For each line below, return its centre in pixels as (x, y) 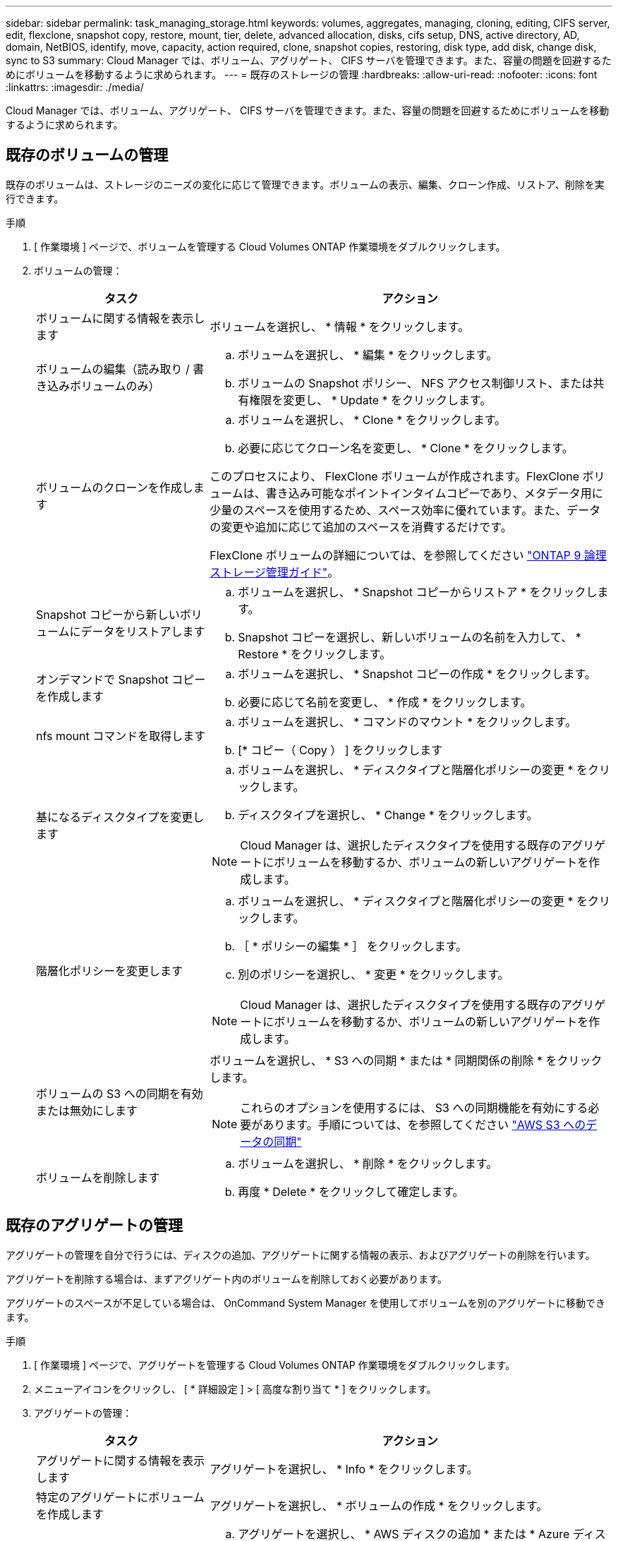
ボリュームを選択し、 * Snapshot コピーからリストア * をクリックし (418, 592)
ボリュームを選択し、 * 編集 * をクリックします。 (368, 355)
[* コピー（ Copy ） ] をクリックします (340, 750)
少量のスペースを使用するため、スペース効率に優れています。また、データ (405, 510)
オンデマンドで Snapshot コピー (121, 679)
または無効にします (87, 1110)
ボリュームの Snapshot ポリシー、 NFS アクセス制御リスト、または (416, 383)
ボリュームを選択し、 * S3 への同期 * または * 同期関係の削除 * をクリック (406, 1060)
